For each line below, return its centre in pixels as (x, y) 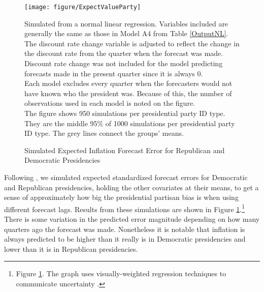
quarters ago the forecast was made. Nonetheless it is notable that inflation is (125, 229)
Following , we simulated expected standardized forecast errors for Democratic (126, 177)
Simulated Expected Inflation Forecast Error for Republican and (125, 150)
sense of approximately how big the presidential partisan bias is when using (121, 197)
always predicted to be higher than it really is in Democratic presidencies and (125, 239)
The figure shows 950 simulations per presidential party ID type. (125, 113)
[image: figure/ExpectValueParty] (83, 7)
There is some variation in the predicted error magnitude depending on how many (132, 219)
